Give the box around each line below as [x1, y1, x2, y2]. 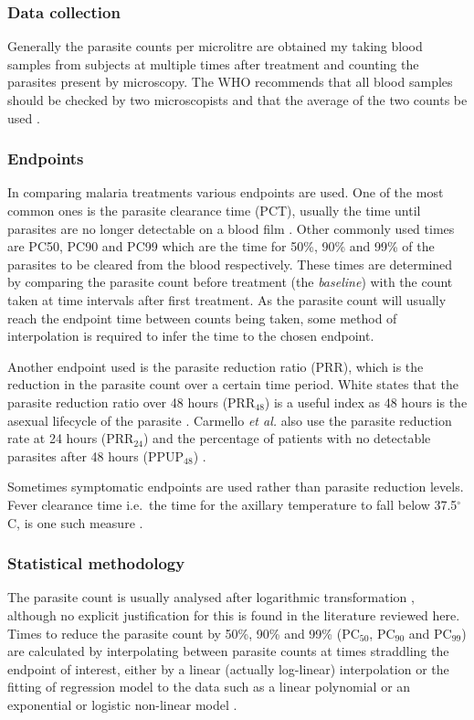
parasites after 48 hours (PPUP [7, 446, 184, 465]
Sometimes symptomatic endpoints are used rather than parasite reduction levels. [7, 477, 464, 496]
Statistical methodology [7, 552, 185, 575]
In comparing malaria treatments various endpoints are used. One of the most [7, 183, 444, 202]
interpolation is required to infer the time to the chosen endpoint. [7, 326, 374, 345]
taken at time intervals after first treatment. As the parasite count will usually [7, 290, 447, 309]
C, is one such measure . [7, 513, 143, 532]
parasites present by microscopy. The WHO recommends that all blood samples [7, 72, 453, 91]
